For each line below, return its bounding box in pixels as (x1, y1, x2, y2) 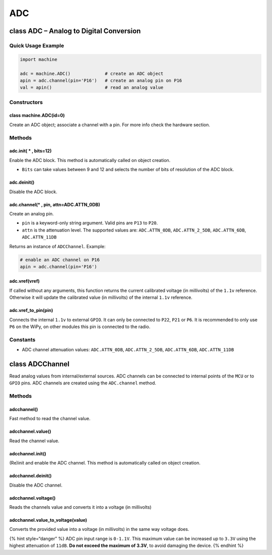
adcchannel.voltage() (9, 495, 56, 501)
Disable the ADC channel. (9, 482, 62, 488)
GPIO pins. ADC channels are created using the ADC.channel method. (9, 380, 156, 386)
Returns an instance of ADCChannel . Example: (9, 243, 106, 249)
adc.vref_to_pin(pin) (9, 307, 53, 313)
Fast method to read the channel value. (9, 416, 91, 422)
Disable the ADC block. (9, 189, 57, 195)
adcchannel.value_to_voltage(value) (9, 517, 88, 523)
